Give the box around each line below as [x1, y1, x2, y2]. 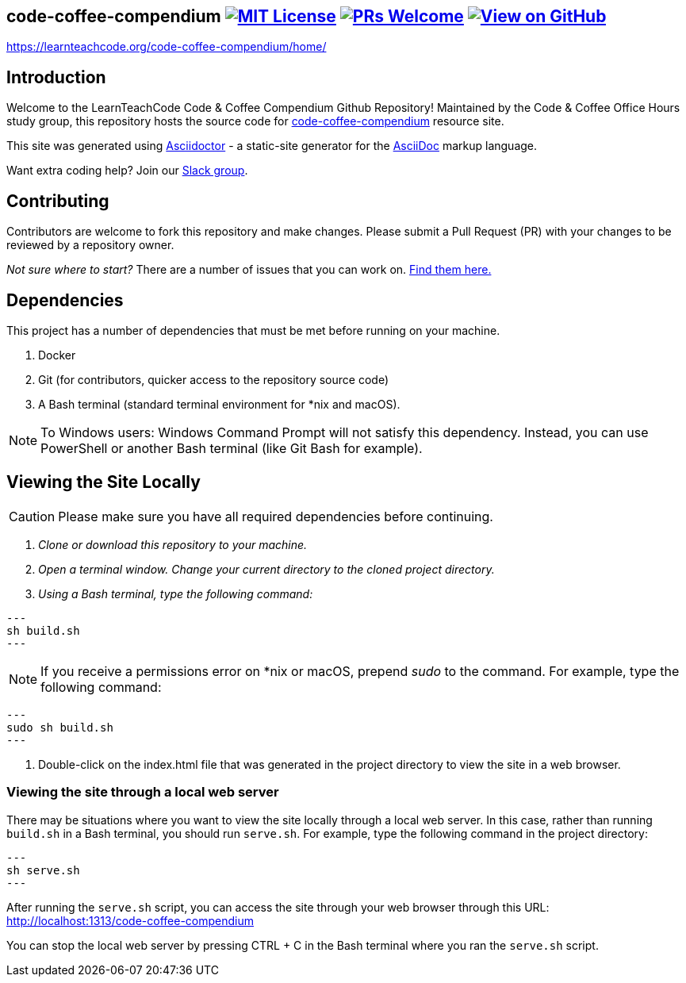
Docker [38, 348, 76, 362]
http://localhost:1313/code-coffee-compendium [6, 913, 255, 927]
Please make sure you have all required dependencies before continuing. [58, 508, 493, 524]
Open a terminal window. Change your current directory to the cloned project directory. [38, 562, 495, 576]
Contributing [6, 190, 109, 211]
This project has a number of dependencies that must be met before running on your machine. [6, 323, 500, 337]
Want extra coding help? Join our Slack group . [6, 163, 248, 178]
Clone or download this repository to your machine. [38, 537, 308, 551]
